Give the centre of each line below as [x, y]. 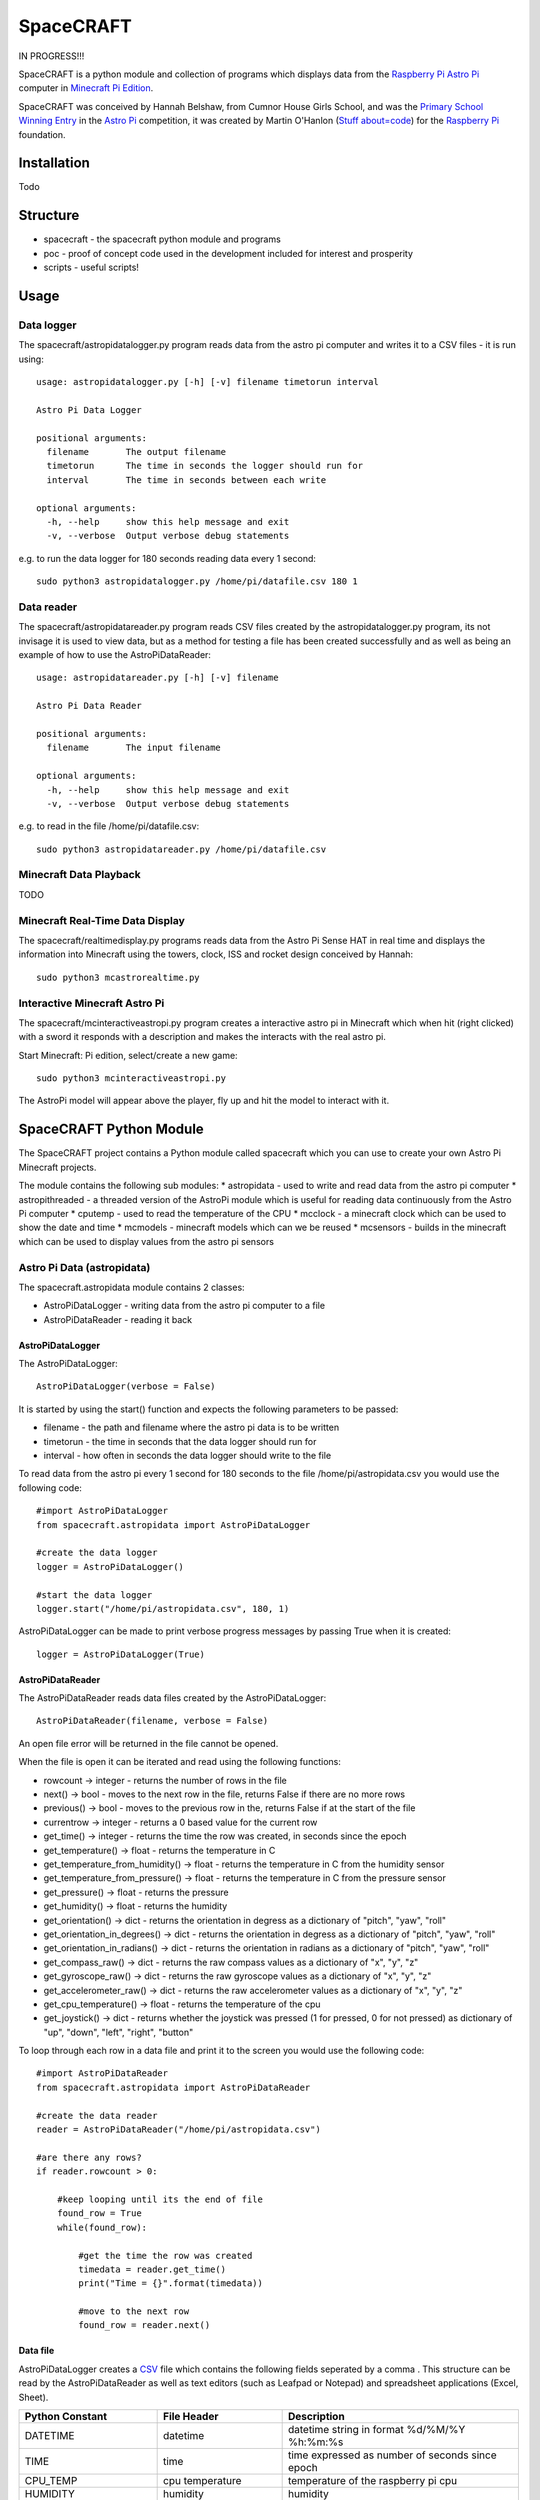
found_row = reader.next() [144, 2325]
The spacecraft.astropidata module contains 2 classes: [131, 1287]
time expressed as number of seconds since [392, 2455]
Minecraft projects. [57, 1167]
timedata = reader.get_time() [152, 2269]
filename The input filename [134, 748]
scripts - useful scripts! [91, 267]
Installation [54, 163]
